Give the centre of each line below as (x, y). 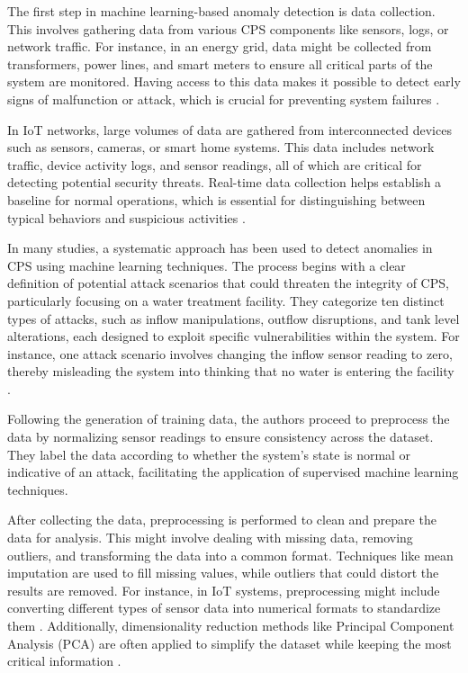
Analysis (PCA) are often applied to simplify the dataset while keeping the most (229, 643)
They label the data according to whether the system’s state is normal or (209, 454)
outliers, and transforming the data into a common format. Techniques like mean (230, 555)
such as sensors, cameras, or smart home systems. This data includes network (221, 147)
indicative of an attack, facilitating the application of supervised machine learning (233, 472)
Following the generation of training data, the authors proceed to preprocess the (229, 419)
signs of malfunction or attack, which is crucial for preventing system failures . (224, 99)
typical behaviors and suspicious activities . (126, 217)
